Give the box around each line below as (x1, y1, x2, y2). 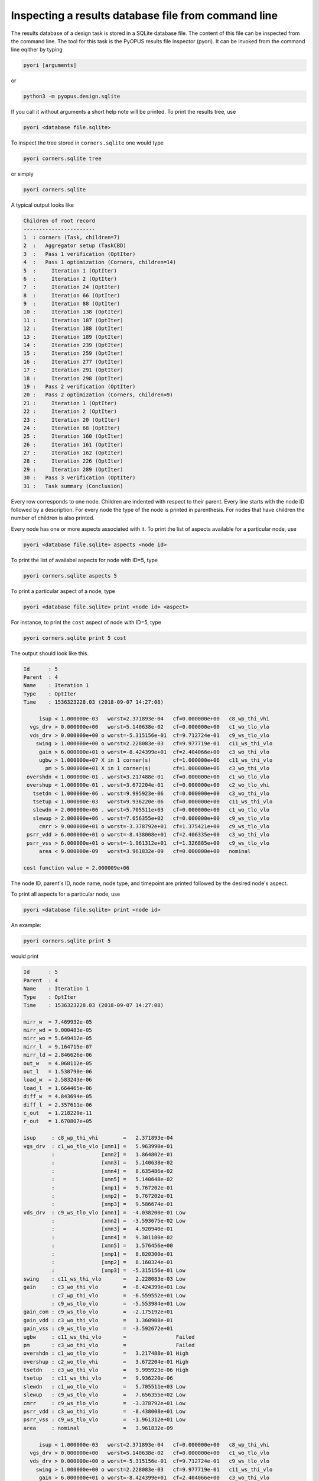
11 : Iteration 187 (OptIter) (23, 317, 123, 323)
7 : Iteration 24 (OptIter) (23, 284, 121, 290)
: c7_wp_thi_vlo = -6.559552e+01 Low (51, 1292, 185, 1299)
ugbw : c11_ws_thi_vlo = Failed (23, 1333, 195, 1340)
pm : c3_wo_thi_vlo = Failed (23, 1342, 195, 1348)
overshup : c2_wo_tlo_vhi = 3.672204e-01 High (23, 1358, 189, 1365)
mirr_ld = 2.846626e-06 (23, 1052, 93, 1059)
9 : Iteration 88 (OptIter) (23, 300, 121, 307)
